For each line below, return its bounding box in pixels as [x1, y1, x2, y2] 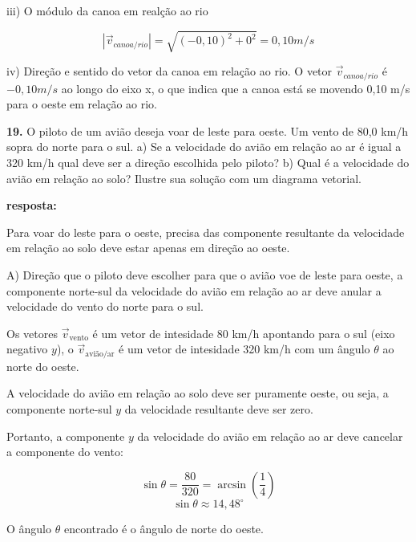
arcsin [217, 479, 247, 491]
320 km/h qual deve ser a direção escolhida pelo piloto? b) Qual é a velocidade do [6, 153, 410, 170]
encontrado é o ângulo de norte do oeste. [63, 520, 264, 537]
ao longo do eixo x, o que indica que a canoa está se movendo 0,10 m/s [61, 79, 410, 96]
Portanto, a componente [6, 427, 125, 444]
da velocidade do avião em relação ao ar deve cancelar [137, 427, 403, 444]
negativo [6, 340, 48, 357]
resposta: [6, 197, 57, 214]
